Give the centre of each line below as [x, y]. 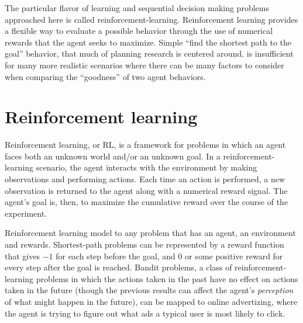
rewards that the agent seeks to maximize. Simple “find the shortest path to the [148, 42]
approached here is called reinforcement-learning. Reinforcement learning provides [151, 19]
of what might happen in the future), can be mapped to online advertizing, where [151, 301]
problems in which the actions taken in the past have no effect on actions [167, 278]
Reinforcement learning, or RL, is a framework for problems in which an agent [145, 145]
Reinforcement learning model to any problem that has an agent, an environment [150, 233]
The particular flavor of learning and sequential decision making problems [137, 8]
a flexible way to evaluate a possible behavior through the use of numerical [139, 31]
